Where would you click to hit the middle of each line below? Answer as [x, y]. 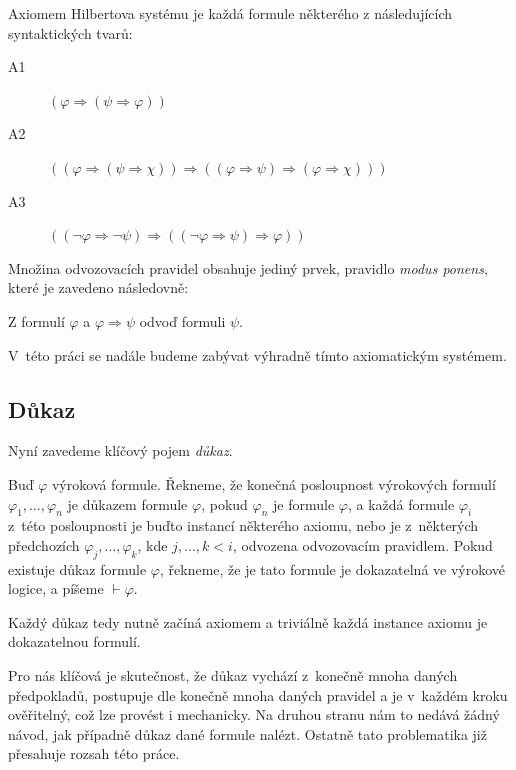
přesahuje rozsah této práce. [94, 753]
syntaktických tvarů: [70, 32]
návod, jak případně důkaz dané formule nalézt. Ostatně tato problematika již [247, 733]
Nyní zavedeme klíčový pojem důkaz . [120, 450]
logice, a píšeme [56, 588]
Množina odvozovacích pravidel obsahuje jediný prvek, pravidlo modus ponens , [248, 267]
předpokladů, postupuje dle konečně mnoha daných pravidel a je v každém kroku [258, 694]
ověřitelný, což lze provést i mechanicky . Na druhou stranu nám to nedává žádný [254, 714]
